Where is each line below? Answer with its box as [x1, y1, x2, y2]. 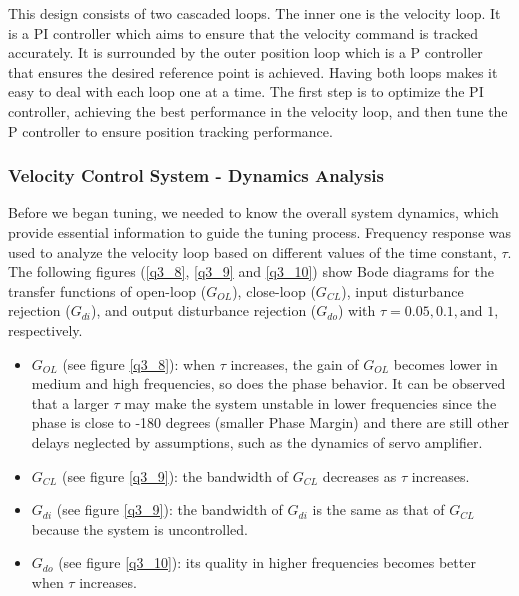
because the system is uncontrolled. [31, 518, 248, 539]
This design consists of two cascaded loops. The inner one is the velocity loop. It [8, 3, 501, 23]
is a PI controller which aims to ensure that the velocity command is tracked [8, 22, 478, 43]
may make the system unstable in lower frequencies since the [124, 392, 497, 413]
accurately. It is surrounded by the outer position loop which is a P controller [8, 42, 483, 63]
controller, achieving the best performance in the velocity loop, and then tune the [8, 100, 508, 121]
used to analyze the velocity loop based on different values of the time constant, [8, 241, 497, 262]
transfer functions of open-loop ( [8, 280, 207, 301]
